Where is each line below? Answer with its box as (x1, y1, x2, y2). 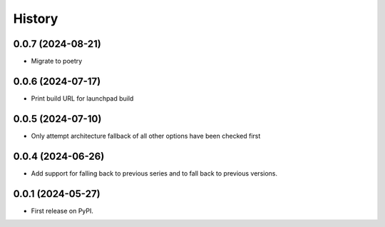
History (13, 11, 58, 26)
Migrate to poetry (31, 57, 83, 66)
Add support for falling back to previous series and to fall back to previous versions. (31, 168, 278, 178)
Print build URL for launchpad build (31, 94, 134, 103)
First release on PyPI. (31, 206, 94, 215)
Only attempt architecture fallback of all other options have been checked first (31, 131, 261, 140)
